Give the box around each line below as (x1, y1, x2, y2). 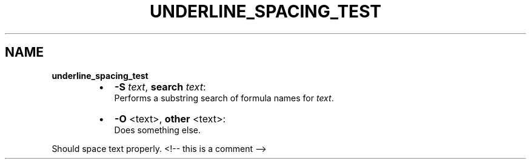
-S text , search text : (114, 80, 206, 93)
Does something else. (114, 124, 201, 135)
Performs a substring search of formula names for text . (114, 92, 334, 103)
